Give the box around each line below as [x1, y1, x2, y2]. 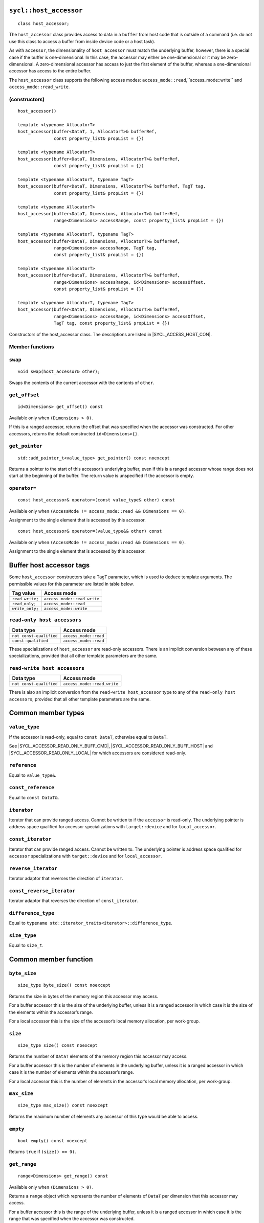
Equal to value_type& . [9, 772, 56, 778]
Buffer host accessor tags [9, 561, 90, 569]
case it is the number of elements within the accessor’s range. [9, 1069, 134, 1075]
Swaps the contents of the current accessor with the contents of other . [9, 380, 154, 385]
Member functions [9, 343, 54, 350]
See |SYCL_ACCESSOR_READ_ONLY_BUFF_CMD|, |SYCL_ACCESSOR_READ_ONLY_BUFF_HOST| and [9, 743, 213, 749]
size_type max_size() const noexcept [18, 1103, 109, 1108]
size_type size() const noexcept [18, 1042, 98, 1048]
